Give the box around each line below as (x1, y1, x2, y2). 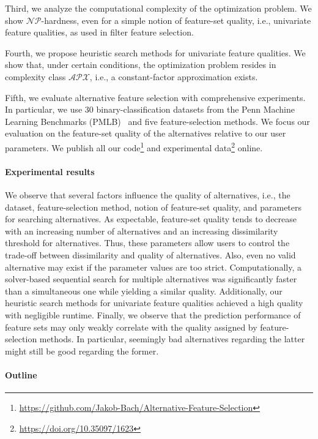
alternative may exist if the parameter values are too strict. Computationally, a (5, 260, 301, 273)
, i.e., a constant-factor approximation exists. (89, 70, 258, 83)
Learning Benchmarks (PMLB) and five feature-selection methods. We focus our (5, 114, 310, 127)
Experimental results (5, 165, 95, 178)
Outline (5, 368, 37, 381)
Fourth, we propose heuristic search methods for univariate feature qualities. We (5, 46, 306, 59)
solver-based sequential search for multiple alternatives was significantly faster (5, 272, 297, 285)
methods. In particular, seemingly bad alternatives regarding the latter (39, 332, 305, 345)
